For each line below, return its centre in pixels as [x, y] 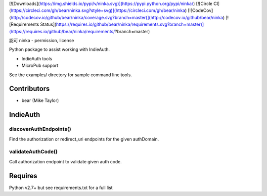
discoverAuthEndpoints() [40, 129]
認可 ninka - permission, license [42, 40]
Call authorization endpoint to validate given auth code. [66, 161]
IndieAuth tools [37, 58]
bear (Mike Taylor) [40, 100]
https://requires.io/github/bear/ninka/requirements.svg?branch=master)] [130, 24]
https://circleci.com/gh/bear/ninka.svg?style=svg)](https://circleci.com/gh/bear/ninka [98, 10]
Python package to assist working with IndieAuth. [60, 49]
